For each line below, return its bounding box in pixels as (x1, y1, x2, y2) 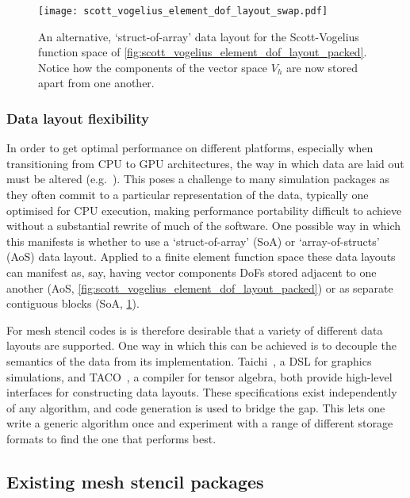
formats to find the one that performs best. (6, 430, 216, 446)
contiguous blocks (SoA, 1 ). (6, 295, 140, 312)
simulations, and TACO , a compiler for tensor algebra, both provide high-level (6, 368, 393, 385)
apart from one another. (38, 75, 155, 91)
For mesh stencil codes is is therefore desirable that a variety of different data (6, 321, 383, 338)
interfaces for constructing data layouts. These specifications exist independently (6, 384, 397, 400)
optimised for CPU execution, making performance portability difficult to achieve (6, 201, 402, 218)
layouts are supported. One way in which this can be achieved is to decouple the (6, 337, 397, 354)
